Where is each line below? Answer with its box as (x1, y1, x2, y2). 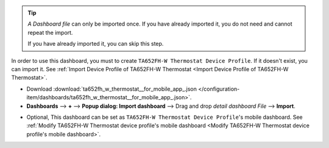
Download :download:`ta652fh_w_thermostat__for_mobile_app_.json (26, 85, 197, 93)
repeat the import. (27, 29, 73, 36)
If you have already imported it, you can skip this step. (27, 40, 164, 48)
